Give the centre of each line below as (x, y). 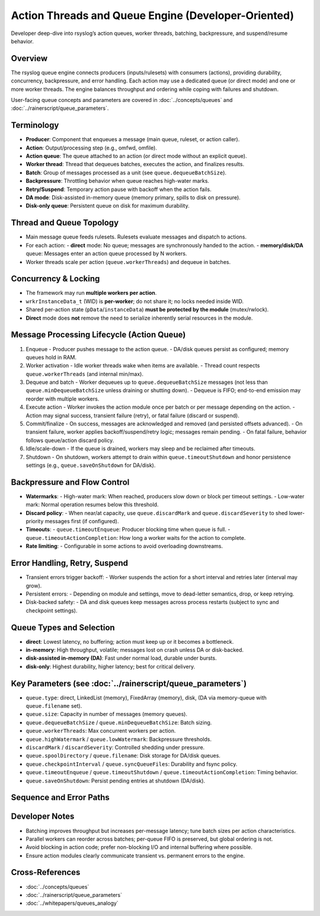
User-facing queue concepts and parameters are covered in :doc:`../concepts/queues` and (122, 100)
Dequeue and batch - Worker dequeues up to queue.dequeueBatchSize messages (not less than (147, 382)
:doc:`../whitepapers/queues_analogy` (72, 903)
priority (35, 521)
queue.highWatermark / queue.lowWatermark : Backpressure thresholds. (119, 739)
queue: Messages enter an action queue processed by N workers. (106, 254)
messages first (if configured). (82, 521)
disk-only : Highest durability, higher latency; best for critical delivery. (111, 666)
